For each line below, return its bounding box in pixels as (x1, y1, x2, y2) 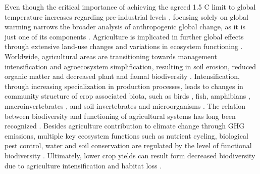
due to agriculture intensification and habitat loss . (5, 160, 162, 170)
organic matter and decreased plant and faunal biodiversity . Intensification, (5, 71, 240, 81)
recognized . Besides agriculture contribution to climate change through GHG (5, 120, 245, 131)
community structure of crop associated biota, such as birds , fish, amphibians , (5, 91, 250, 101)
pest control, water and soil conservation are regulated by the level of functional (5, 140, 252, 151)
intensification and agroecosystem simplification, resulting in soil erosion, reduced (5, 61, 256, 71)
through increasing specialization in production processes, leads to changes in (5, 80, 243, 91)
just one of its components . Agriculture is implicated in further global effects (5, 31, 244, 41)
